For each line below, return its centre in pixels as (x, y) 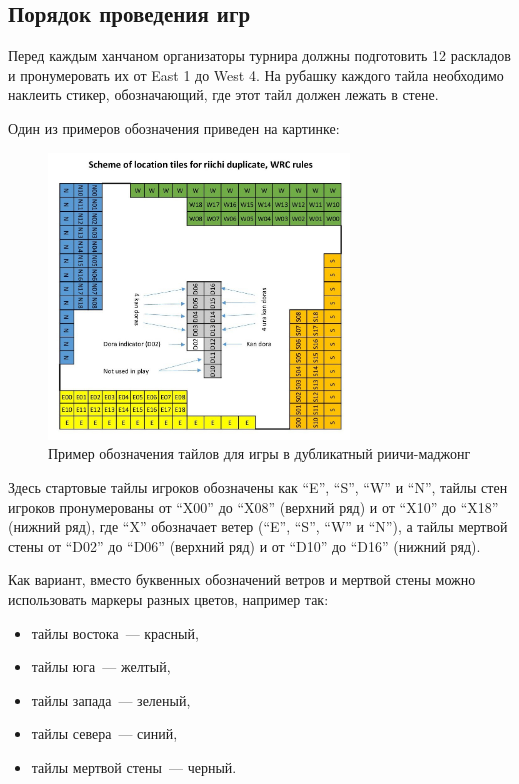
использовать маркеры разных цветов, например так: (168, 599)
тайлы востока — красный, (115, 632)
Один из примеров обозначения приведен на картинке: (174, 127)
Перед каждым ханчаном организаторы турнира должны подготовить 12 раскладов (259, 55)
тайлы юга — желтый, (101, 666)
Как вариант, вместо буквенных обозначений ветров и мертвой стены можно (242, 579)
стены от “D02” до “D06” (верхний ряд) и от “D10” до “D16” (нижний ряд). (244, 545)
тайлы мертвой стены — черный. (134, 767)
